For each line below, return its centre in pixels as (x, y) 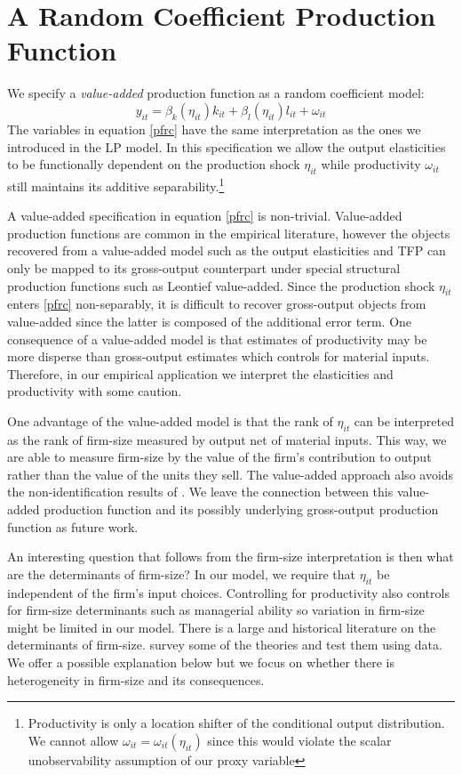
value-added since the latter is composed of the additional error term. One (210, 321)
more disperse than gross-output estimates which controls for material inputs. (219, 356)
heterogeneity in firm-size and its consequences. (136, 679)
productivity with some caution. (95, 391)
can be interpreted (404, 420)
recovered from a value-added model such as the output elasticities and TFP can (227, 250)
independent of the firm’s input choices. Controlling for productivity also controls (228, 592)
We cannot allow (73, 740)
